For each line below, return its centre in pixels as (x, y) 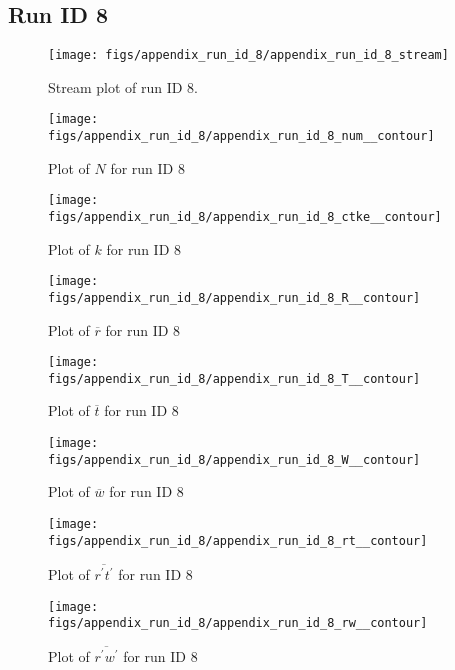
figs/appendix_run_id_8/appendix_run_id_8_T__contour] (234, 378)
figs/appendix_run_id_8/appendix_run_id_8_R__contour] (234, 297)
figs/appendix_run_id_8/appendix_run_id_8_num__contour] (241, 136)
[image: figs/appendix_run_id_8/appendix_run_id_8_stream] (248, 55)
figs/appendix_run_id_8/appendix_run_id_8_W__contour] (234, 459)
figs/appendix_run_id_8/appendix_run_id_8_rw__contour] (238, 623)
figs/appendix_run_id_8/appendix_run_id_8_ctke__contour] (245, 217)
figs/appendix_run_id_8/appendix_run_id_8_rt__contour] (238, 540)
